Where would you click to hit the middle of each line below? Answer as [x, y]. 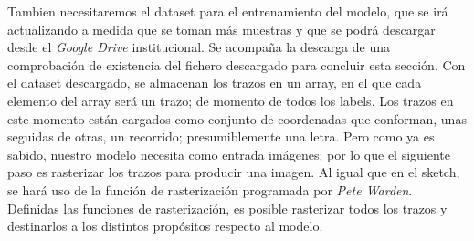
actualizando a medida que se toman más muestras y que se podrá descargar [221, 29]
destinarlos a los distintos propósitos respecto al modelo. [165, 226]
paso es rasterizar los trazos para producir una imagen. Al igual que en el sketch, [234, 172]
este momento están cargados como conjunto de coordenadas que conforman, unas [237, 118]
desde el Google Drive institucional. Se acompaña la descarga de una [199, 47]
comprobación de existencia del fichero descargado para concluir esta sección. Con [237, 64]
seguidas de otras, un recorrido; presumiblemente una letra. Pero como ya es [221, 136]
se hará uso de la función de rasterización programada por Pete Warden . [210, 189]
